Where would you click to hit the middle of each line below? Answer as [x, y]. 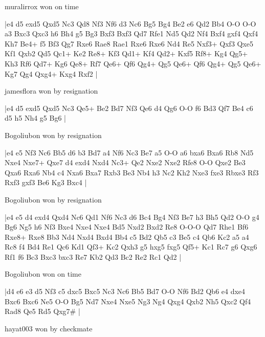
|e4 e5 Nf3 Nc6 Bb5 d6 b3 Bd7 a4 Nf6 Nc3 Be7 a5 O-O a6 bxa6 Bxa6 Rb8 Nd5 [129, 152]
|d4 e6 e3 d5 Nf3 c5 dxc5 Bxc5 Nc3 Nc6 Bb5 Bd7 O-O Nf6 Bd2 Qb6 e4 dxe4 [125, 291]
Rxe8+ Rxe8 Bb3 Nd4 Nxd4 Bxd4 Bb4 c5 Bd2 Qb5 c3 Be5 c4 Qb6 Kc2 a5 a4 [127, 237]
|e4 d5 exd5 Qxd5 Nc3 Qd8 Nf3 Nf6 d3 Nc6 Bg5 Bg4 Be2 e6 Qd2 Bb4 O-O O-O [130, 23]
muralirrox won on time [42, 6]
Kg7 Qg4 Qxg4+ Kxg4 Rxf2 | [51, 73]
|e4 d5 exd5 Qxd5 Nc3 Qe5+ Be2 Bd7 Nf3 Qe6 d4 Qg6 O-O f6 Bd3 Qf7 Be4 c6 [129, 108]
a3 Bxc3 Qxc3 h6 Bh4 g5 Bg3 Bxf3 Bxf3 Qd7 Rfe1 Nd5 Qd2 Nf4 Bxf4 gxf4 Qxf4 [131, 33]
